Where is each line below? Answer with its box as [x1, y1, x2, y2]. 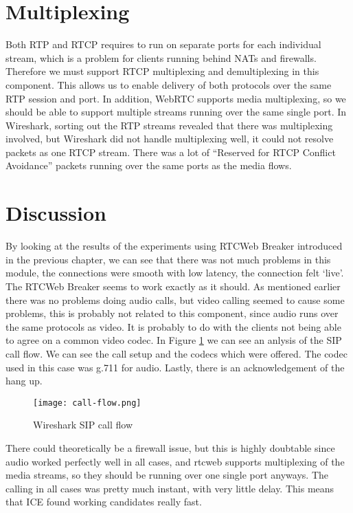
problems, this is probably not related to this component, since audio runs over [5, 306, 339, 320]
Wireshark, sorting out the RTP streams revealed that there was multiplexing [5, 118, 333, 132]
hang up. [5, 373, 43, 388]
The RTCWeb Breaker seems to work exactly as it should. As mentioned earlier [5, 279, 341, 293]
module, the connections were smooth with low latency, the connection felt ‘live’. [5, 265, 344, 280]
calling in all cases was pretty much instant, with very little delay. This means [5, 481, 334, 495]
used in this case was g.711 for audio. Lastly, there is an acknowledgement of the [5, 360, 345, 374]
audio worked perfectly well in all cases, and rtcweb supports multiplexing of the [5, 454, 345, 468]
